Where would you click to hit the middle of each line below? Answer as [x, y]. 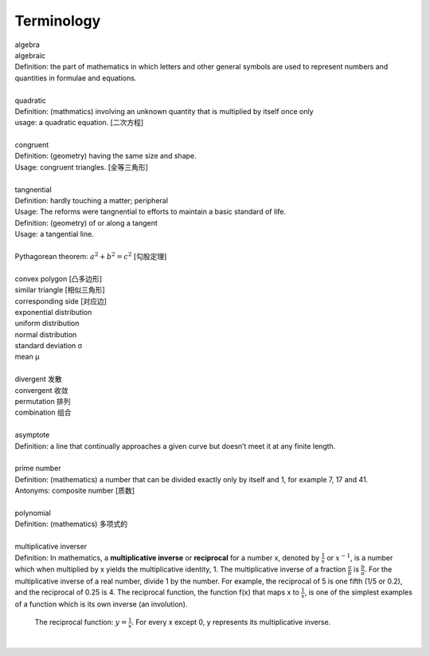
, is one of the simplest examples [359, 592]
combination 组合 [43, 412]
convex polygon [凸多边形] [59, 278]
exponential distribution [53, 312]
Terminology [58, 21]
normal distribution [46, 334]
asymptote [32, 435]
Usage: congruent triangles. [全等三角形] [82, 167]
